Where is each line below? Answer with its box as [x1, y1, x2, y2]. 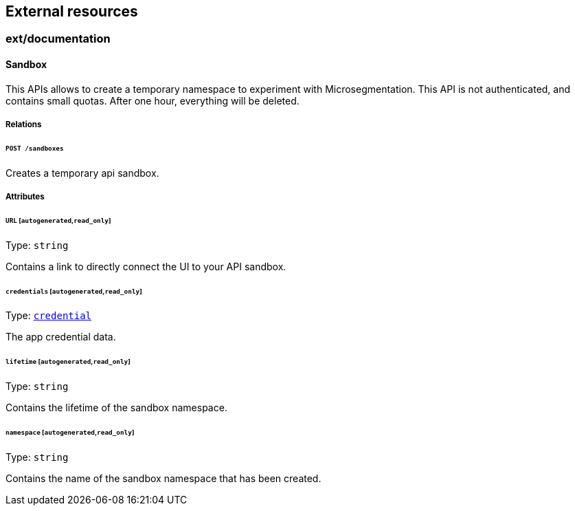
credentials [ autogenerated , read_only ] [5, 287, 142, 295]
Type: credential [5, 309, 92, 322]
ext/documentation [5, 32, 111, 46]
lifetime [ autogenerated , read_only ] [5, 358, 131, 366]
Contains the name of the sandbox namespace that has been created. [5, 472, 322, 484]
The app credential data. [5, 331, 116, 343]
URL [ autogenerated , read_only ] [5, 216, 111, 224]
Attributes [5, 192, 45, 202]
